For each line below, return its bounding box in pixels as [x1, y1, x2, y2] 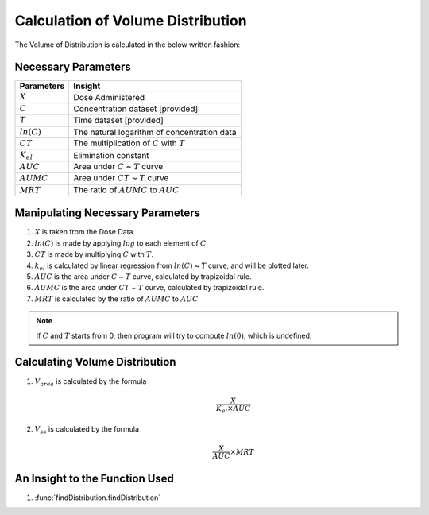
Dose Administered [73, 91, 145, 103]
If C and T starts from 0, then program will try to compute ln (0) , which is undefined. [36, 331, 312, 340]
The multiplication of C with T [73, 137, 186, 149]
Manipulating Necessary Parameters [14, 207, 200, 220]
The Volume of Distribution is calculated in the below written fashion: [14, 40, 241, 49]
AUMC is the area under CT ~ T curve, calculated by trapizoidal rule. [34, 283, 265, 292]
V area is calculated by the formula [34, 376, 147, 388]
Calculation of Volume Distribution [14, 12, 247, 29]
